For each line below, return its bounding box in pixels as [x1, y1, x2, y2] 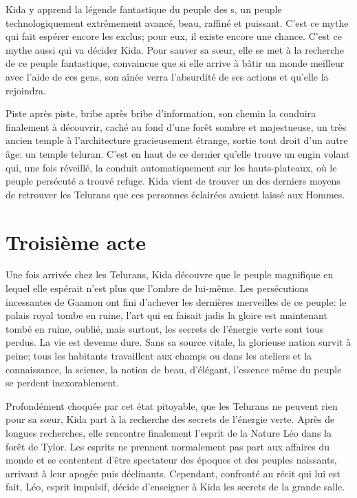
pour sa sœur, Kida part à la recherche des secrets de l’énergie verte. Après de [6, 412, 335, 426]
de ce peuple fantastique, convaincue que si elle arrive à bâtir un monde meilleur [6, 56, 345, 70]
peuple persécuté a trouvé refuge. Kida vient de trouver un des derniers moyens [6, 174, 340, 188]
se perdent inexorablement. [6, 375, 120, 390]
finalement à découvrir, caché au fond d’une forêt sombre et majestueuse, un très [6, 119, 347, 134]
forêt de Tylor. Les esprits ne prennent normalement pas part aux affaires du [6, 439, 330, 453]
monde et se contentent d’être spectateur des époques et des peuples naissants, [6, 453, 337, 467]
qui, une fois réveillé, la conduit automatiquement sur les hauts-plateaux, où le [6, 160, 337, 174]
